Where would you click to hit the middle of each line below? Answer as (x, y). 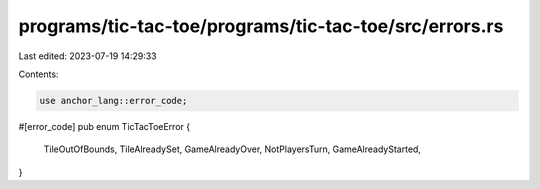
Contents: (38, 74)
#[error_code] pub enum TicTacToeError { (104, 126)
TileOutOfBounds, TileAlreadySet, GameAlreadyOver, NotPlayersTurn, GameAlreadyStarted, (232, 149)
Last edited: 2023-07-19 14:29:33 (87, 56)
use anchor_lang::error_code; (113, 100)
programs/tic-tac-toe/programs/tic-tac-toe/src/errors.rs (261, 26)
